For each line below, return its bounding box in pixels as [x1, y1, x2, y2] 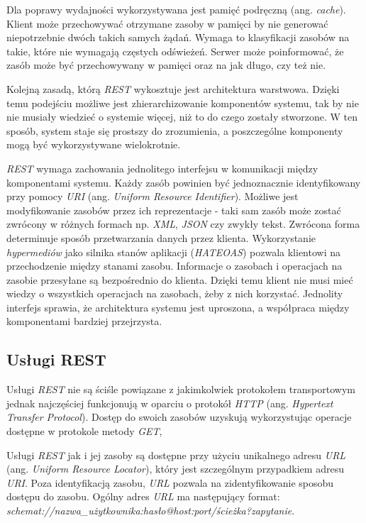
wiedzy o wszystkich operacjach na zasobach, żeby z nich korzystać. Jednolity [6, 286, 343, 301]
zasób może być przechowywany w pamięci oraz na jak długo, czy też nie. [6, 57, 326, 72]
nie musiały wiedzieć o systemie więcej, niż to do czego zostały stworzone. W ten [6, 109, 358, 124]
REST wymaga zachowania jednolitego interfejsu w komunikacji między [6, 160, 318, 175]
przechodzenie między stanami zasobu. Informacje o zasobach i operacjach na [6, 258, 343, 273]
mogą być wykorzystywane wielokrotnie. [6, 137, 181, 152]
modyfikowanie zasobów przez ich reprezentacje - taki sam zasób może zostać [6, 202, 341, 217]
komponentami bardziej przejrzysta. [6, 314, 162, 329]
